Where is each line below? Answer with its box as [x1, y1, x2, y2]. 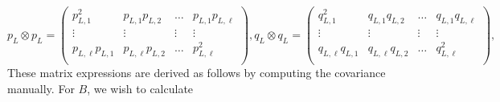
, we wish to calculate [87, 80, 194, 96]
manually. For [7, 80, 75, 96]
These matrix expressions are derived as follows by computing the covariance [7, 63, 386, 80]
